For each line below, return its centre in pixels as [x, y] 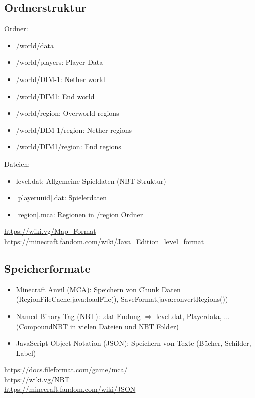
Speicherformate [47, 268]
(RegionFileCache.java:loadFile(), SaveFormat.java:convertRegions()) [122, 299]
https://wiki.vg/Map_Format [50, 231]
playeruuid [34, 197]
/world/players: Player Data [59, 62]
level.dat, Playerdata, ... [193, 316]
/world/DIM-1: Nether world [60, 79]
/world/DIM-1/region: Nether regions [74, 130]
